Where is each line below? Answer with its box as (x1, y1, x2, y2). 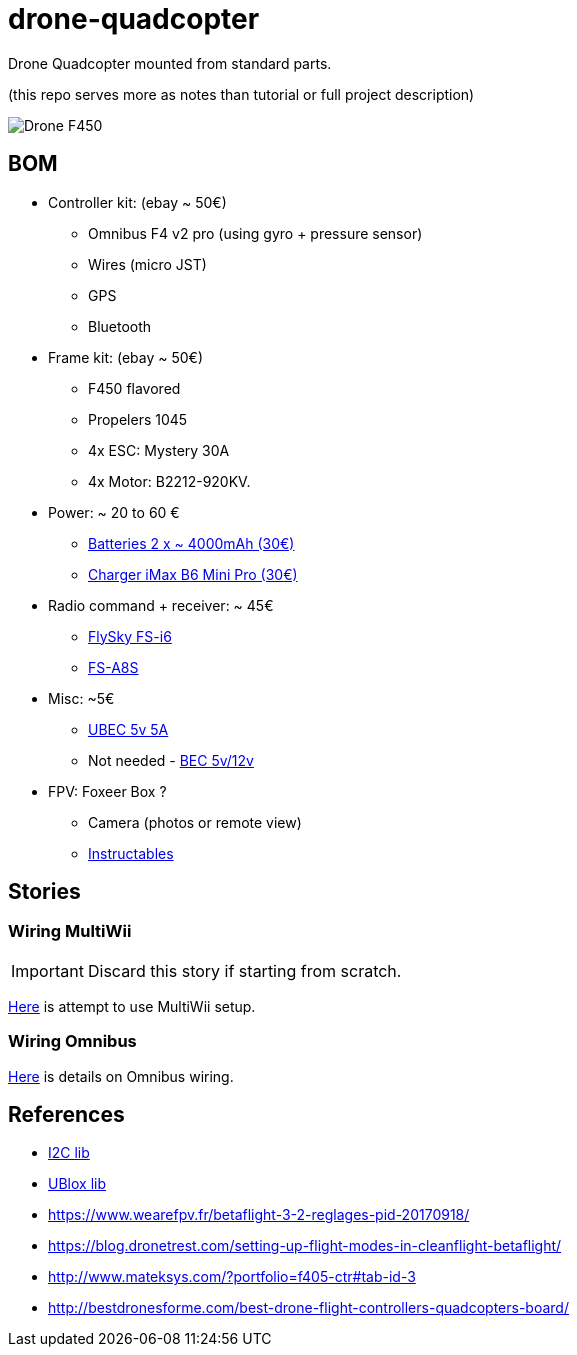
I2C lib (48, 1144, 90, 1162)
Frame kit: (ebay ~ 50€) (48, 348, 204, 366)
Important (11, 960, 84, 981)
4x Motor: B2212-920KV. (88, 472, 251, 490)
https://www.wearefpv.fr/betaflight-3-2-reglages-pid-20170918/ (48, 1206, 470, 1224)
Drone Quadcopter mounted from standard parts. (8, 54, 332, 72)
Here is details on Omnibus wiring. (8, 1067, 234, 1085)
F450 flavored (88, 379, 181, 397)
